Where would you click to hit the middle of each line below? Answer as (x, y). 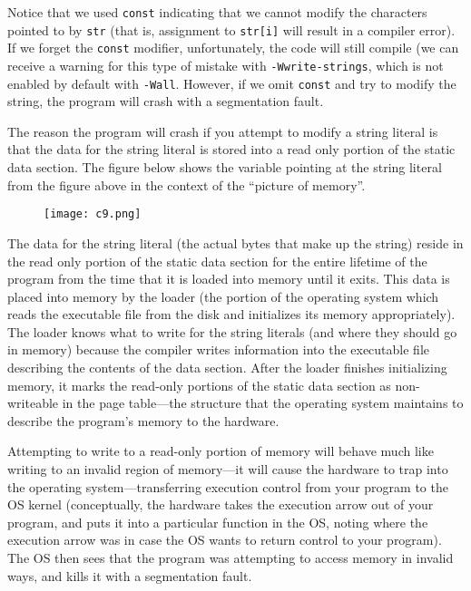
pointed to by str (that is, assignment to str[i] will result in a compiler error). (231, 29)
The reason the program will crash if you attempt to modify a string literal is (223, 131)
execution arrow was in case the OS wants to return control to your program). (225, 540)
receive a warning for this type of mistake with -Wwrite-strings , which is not (226, 65)
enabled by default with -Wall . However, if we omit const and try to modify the (232, 83)
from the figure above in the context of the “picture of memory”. (186, 184)
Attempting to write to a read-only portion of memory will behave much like (221, 451)
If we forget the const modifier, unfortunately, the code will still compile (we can (233, 48)
